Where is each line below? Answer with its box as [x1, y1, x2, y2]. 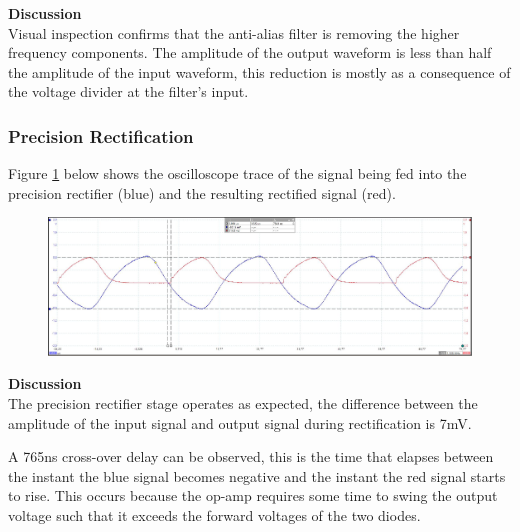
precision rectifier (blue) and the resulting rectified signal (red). [8, 182, 396, 203]
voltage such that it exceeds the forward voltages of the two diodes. [8, 504, 421, 525]
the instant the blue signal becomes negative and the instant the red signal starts [8, 465, 506, 486]
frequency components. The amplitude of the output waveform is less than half [8, 42, 492, 63]
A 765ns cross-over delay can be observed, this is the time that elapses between [8, 446, 494, 467]
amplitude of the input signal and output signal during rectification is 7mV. [8, 412, 472, 433]
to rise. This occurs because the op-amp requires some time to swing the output [8, 485, 498, 506]
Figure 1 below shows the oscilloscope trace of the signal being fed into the [8, 163, 467, 184]
